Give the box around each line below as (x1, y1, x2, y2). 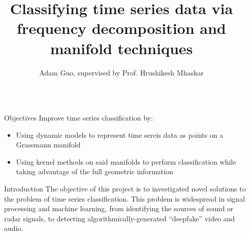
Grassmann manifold (16, 139, 81, 150)
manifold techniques (50, 37, 193, 58)
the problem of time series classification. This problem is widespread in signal (4, 193, 245, 204)
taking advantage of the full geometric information (16, 166, 173, 177)
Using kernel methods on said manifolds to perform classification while (16, 156, 236, 167)
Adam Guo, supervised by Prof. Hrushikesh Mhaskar (39, 67, 204, 77)
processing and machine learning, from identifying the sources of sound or (4, 203, 234, 214)
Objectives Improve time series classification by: (4, 112, 153, 123)
